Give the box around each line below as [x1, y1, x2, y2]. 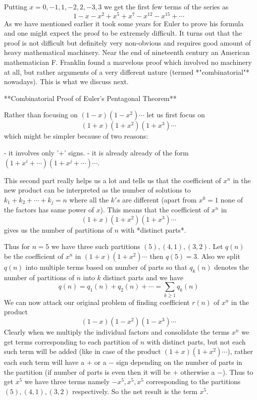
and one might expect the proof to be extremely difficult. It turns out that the [4, 28, 242, 38]
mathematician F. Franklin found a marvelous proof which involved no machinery [4, 57, 252, 67]
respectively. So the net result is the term [72, 386, 198, 396]
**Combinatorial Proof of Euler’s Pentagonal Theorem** [4, 93, 177, 103]
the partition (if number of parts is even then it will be [4, 366, 171, 377]
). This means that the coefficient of [100, 204, 209, 215]
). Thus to [222, 366, 254, 377]
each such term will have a [4, 357, 85, 367]
